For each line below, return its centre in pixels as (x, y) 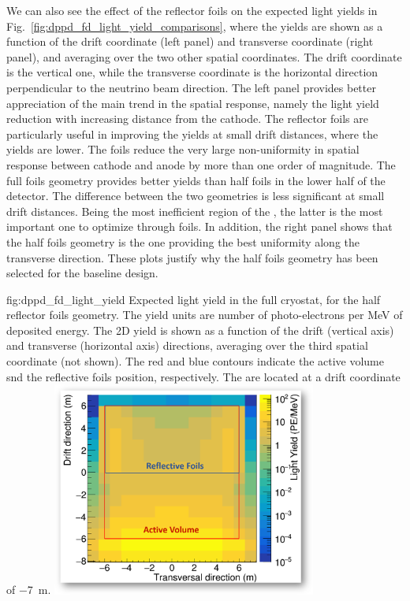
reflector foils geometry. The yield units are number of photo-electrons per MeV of (205, 315)
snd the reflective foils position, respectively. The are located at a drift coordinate (203, 376)
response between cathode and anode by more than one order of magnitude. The (201, 164)
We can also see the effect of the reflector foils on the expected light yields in (192, 10)
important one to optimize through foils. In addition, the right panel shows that (199, 226)
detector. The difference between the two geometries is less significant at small (196, 196)
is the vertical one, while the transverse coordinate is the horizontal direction (192, 72)
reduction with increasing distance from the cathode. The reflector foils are (187, 119)
